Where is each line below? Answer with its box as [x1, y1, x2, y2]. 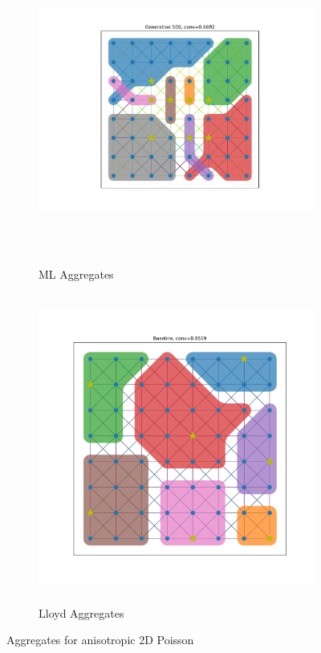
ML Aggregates [39, 265, 114, 282]
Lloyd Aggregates [39, 604, 124, 621]
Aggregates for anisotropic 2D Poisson [6, 631, 194, 648]
